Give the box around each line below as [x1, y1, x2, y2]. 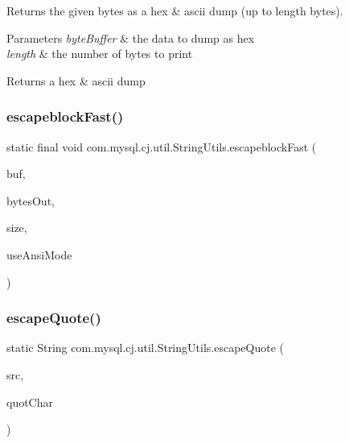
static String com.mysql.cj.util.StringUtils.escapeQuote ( [6, 339, 284, 356]
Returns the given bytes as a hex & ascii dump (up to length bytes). [6, 2, 343, 19]
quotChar [6, 393, 54, 410]
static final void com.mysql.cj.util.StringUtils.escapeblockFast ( [6, 138, 317, 155]
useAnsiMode [6, 246, 72, 263]
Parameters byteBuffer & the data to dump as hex [6, 29, 255, 46]
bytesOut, [6, 192, 55, 209]
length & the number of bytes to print [6, 45, 193, 62]
